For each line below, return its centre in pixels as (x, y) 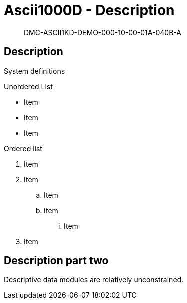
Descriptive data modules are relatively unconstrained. (94, 280)
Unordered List (28, 86)
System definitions (35, 71)
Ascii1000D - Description (89, 10)
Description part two (56, 261)
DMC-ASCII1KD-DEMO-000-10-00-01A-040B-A (103, 32)
